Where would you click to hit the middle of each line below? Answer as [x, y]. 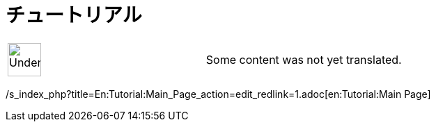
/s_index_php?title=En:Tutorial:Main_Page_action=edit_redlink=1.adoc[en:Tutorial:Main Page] [218, 94]
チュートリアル [74, 15]
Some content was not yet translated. [304, 59]
